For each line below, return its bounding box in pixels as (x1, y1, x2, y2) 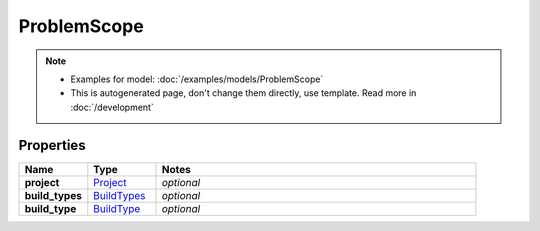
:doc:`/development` (70, 101, 154, 113)
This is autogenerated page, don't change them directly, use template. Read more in (70, 87, 417, 99)
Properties (18, 136, 86, 154)
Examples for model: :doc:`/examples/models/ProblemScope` (70, 73, 324, 85)
